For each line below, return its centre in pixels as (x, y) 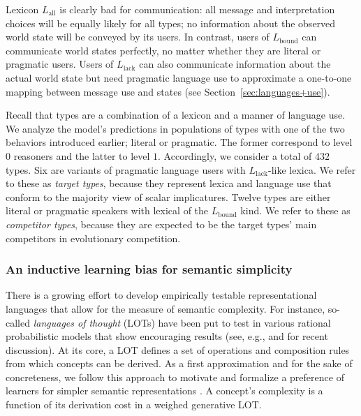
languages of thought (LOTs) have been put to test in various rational (182, 322)
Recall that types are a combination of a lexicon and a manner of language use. (176, 115)
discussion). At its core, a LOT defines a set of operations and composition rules (178, 349)
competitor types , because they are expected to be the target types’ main (161, 224)
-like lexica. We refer (312, 169)
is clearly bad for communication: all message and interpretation (197, 9)
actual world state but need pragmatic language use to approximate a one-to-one (179, 77)
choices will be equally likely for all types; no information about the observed (171, 23)
